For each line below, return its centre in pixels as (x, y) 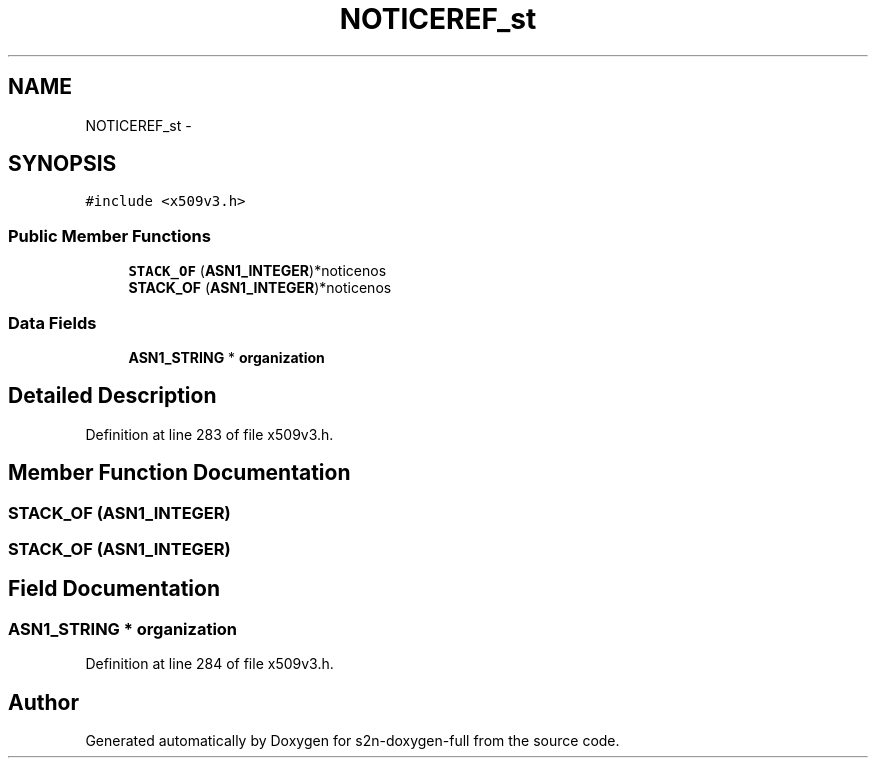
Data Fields (52, 322)
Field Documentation (114, 589)
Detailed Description (112, 396)
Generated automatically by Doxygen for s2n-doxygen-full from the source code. (352, 741)
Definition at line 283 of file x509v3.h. (209, 434)
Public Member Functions (109, 235)
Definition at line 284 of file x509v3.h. (209, 664)
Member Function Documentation (179, 473)
